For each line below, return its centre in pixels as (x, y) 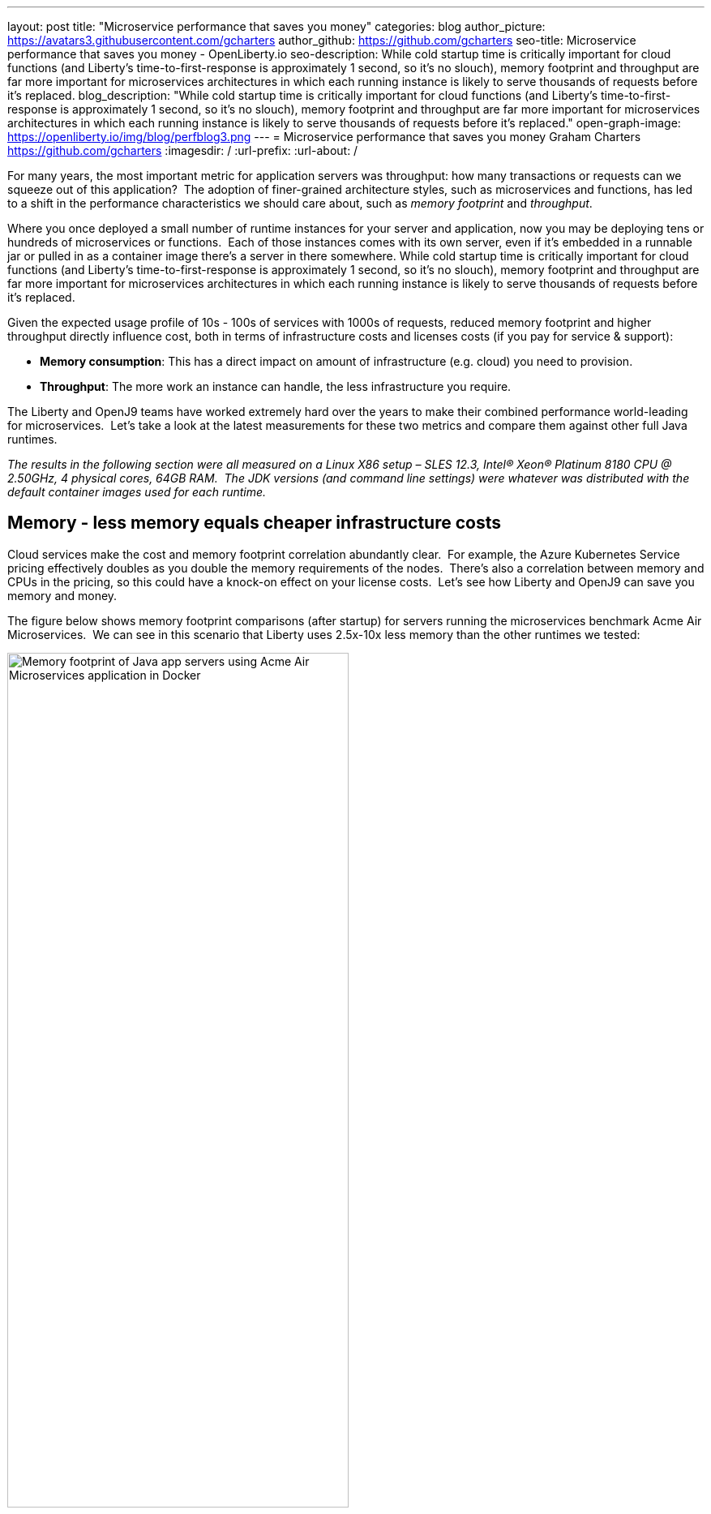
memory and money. (62, 595)
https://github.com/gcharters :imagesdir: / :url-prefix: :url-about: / (183, 150)
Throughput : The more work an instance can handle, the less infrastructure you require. (276, 386)
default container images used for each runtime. (137, 492)
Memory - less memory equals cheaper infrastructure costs (254, 523)
